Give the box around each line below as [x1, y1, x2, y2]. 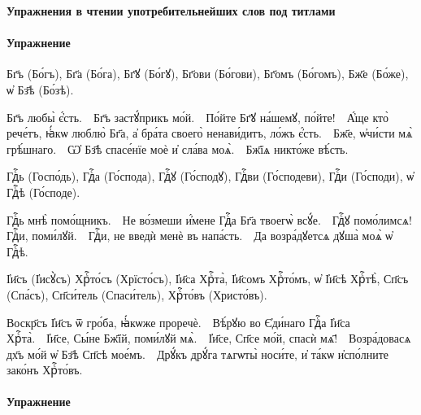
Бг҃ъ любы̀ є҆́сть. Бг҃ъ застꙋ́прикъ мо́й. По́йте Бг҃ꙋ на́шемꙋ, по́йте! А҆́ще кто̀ [7, 108, 389, 125]
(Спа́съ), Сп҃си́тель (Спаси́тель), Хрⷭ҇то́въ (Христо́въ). [7, 286, 267, 303]
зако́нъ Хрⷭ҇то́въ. [7, 361, 83, 378]
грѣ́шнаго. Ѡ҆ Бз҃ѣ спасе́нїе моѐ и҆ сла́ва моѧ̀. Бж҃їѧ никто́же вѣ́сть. [7, 140, 349, 157]
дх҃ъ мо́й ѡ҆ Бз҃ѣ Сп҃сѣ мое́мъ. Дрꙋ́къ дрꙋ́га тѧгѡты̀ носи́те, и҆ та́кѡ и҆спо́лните [7, 345, 388, 362]
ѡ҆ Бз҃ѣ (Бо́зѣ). [7, 81, 74, 98]
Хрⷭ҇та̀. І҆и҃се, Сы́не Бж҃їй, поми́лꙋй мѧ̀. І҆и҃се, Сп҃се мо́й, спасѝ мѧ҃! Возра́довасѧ [7, 330, 411, 347]
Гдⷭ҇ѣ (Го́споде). [7, 183, 80, 200]
